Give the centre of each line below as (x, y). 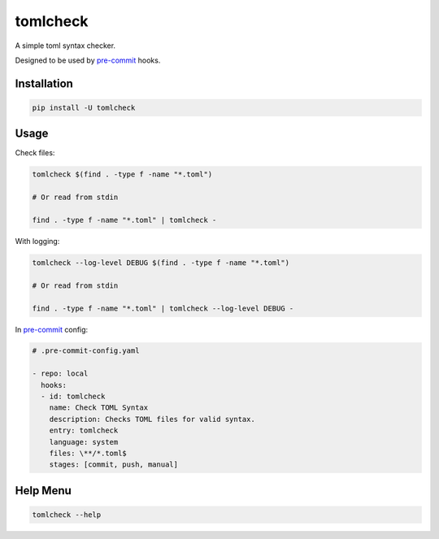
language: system (84, 442)
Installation (44, 83)
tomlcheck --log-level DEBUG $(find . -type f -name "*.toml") (161, 263)
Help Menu (43, 491)
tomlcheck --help (67, 515)
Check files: (35, 153)
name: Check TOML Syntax (99, 408)
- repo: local (60, 374)
